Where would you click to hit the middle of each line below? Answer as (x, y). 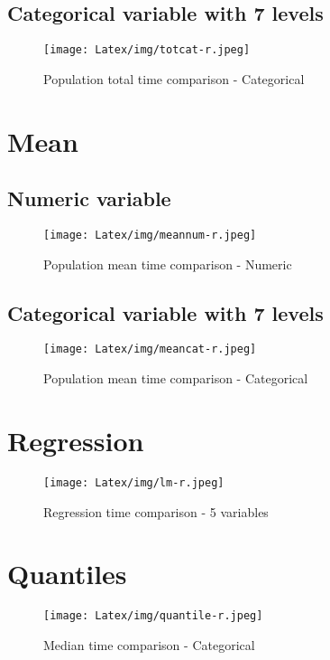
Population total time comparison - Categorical (174, 78)
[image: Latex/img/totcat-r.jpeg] (147, 50)
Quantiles (67, 574)
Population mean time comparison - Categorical (176, 378)
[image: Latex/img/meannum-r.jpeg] (150, 236)
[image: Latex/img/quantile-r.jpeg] (153, 616)
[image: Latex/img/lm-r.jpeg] (134, 482)
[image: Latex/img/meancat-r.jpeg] (150, 349)
